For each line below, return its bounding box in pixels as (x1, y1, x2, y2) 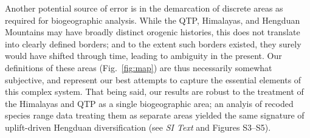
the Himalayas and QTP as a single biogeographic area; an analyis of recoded (5, 97, 294, 109)
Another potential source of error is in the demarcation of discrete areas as (5, 2, 283, 14)
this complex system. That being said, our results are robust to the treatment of (5, 85, 304, 98)
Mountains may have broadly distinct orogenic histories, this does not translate (5, 26, 300, 38)
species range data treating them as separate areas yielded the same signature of (5, 109, 305, 122)
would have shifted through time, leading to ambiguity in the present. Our (5, 49, 282, 62)
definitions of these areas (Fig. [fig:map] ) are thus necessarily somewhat (5, 61, 272, 74)
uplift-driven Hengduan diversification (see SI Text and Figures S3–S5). (5, 120, 271, 133)
